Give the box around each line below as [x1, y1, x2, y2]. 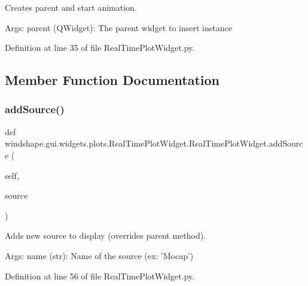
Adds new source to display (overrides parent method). [5, 229, 206, 242]
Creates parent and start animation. [5, 1, 137, 13]
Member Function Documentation [5, 71, 220, 89]
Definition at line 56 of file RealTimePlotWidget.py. [5, 269, 195, 282]
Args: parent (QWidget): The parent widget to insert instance [5, 21, 232, 34]
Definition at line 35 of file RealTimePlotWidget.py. [5, 41, 195, 54]
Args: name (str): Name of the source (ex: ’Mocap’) [5, 249, 194, 261]
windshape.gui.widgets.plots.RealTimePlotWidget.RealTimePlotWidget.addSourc [5, 137, 303, 150]
